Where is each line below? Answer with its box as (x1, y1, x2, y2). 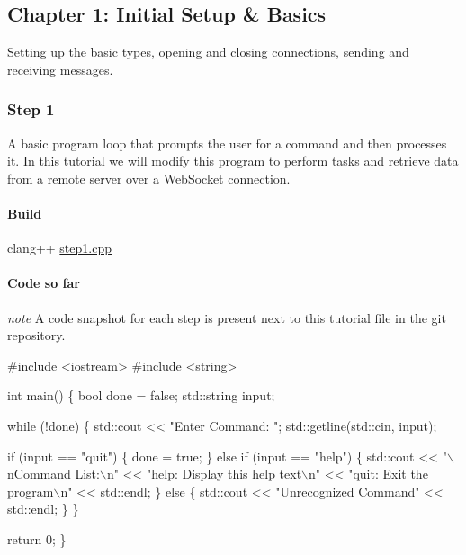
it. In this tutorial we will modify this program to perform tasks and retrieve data (7, 151, 459, 170)
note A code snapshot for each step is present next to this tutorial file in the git (7, 308, 446, 327)
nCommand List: (7, 464, 100, 483)
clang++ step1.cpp (7, 238, 112, 257)
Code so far (7, 273, 80, 292)
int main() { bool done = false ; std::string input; (7, 386, 275, 405)
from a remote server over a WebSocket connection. (7, 168, 291, 187)
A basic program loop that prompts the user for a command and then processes (7, 133, 447, 152)
